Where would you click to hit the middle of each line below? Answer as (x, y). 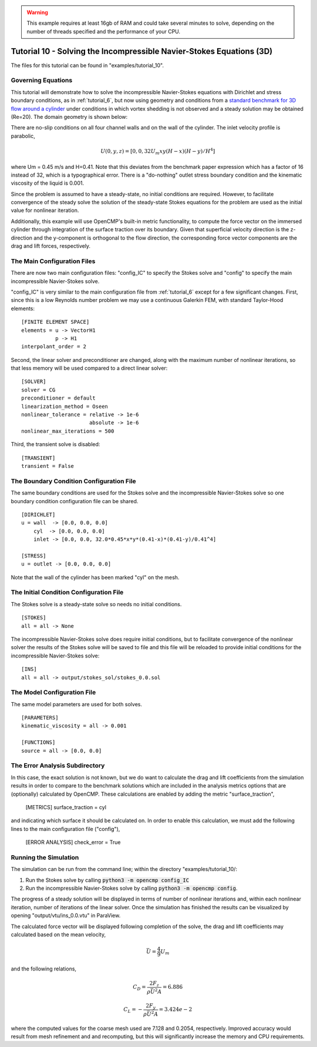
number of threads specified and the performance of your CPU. (104, 31)
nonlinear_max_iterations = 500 (68, 431)
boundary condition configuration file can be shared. (75, 501)
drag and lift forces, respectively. (51, 246)
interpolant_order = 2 (54, 347)
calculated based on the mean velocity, (58, 934)
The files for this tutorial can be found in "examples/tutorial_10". (87, 65)
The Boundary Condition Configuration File (73, 481)
